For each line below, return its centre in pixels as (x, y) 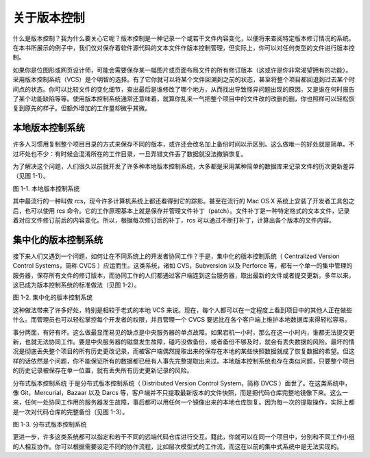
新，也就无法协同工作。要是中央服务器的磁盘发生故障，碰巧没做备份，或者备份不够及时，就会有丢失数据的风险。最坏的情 (184, 342)
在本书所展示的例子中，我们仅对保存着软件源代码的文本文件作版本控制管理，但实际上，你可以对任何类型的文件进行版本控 (184, 47)
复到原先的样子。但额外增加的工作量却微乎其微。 (82, 108)
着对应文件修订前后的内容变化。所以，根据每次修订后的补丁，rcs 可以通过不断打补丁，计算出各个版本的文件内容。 (174, 220)
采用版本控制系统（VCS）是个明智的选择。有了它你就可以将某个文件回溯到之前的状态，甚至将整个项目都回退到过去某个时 (184, 79)
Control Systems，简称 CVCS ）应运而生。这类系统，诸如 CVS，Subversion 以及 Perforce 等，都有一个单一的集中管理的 (183, 266)
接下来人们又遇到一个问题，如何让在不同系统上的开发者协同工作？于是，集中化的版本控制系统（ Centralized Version (176, 256)
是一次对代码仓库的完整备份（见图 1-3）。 (71, 411)
